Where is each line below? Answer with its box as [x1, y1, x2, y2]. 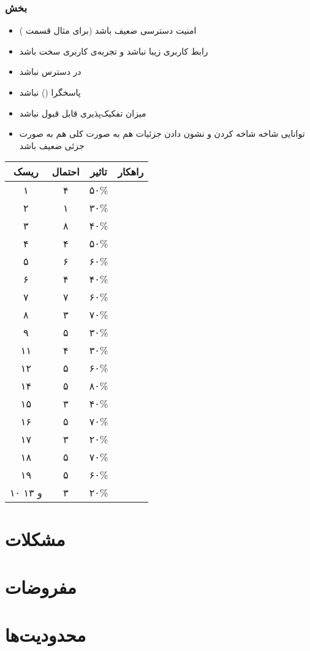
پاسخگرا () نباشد [19, 86, 81, 98]
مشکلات [5, 526, 66, 551]
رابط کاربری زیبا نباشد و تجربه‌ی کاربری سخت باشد [19, 44, 208, 57]
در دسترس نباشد [19, 65, 81, 78]
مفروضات [5, 574, 77, 599]
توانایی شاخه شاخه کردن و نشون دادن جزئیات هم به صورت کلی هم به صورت [19, 127, 305, 140]
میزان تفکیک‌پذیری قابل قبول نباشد [19, 106, 146, 119]
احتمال [51, 164, 80, 179]
